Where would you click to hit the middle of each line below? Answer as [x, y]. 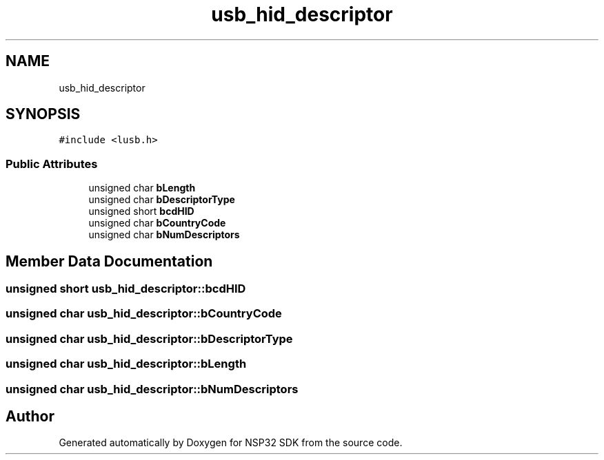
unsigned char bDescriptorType [162, 200]
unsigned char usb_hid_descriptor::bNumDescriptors [152, 389]
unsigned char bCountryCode [157, 223]
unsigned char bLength [142, 188]
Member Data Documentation [109, 261]
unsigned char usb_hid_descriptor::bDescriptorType [149, 338]
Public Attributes [52, 164]
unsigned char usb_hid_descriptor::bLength [126, 364]
